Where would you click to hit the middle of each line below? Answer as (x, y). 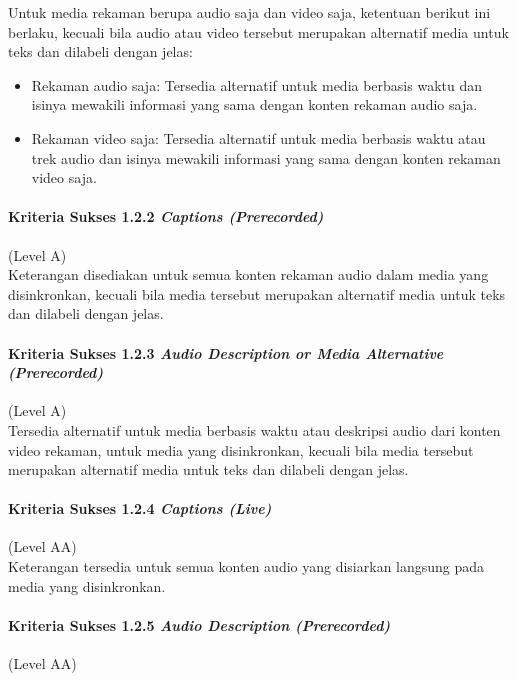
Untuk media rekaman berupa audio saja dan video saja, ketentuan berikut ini (249, 12)
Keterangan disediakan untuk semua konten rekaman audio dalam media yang (248, 274)
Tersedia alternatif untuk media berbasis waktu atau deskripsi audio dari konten (254, 429)
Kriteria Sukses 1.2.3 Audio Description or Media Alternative (226, 352)
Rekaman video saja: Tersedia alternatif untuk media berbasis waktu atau (258, 137)
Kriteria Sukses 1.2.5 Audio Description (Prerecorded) (199, 624)
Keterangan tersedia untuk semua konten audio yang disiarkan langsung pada (246, 566)
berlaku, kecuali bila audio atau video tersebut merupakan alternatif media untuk (258, 31)
